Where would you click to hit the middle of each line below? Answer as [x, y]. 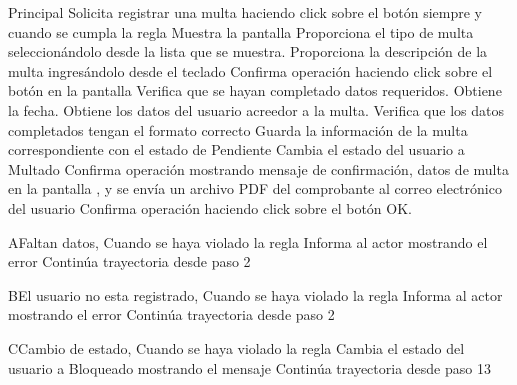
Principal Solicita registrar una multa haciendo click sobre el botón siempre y [245, 12]
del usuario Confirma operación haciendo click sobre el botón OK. [210, 207]
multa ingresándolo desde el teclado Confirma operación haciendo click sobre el [250, 70]
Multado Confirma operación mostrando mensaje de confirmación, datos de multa [258, 168]
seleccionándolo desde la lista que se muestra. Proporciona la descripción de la [248, 51]
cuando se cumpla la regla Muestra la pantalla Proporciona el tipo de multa [241, 31]
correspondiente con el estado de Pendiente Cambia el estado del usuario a [236, 149]
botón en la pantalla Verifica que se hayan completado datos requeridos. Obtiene [255, 90]
